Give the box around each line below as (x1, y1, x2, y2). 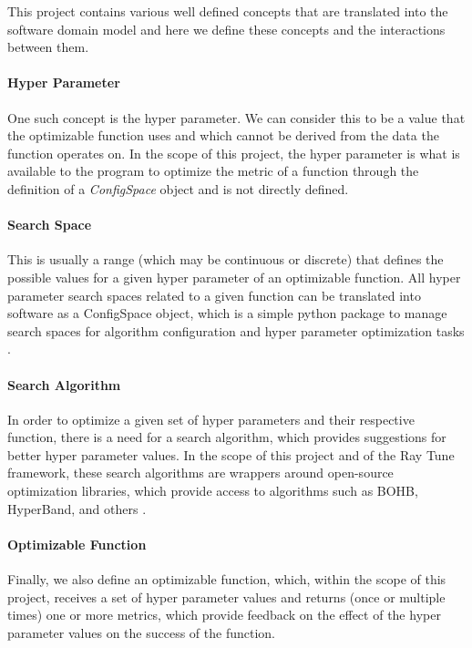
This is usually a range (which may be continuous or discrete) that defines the (7, 250, 444, 269)
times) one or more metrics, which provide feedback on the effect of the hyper (7, 605, 441, 624)
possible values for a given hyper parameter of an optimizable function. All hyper (7, 267, 461, 286)
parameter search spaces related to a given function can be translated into (7, 285, 421, 304)
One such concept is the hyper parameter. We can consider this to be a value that (7, 108, 466, 127)
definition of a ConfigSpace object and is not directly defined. (7, 179, 349, 198)
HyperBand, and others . (7, 499, 147, 518)
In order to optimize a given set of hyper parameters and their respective (7, 409, 415, 428)
